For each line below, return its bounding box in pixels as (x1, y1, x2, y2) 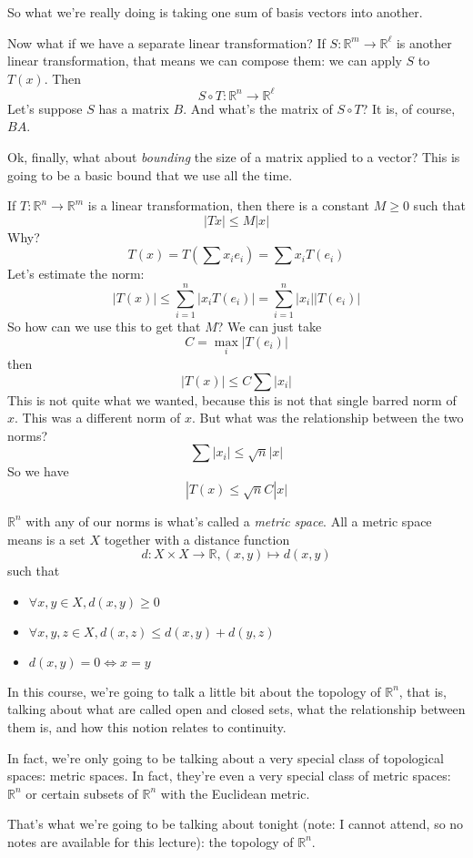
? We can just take (216, 317, 322, 336)
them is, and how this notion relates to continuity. (7, 717, 287, 736)
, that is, (398, 681, 448, 700)
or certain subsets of (25, 783, 138, 802)
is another (396, 33, 452, 52)
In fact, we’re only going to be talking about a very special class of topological (7, 748, 444, 767)
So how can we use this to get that (7, 317, 201, 336)
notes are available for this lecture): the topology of (7, 832, 294, 851)
